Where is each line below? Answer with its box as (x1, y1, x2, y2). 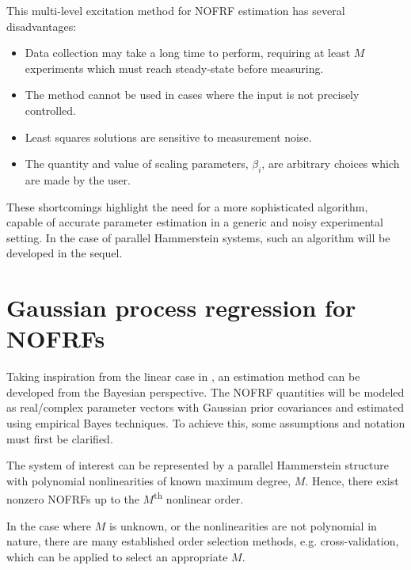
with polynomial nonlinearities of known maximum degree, (6, 472, 291, 488)
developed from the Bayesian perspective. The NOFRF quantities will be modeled (6, 383, 405, 400)
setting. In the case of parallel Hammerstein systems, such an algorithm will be (6, 229, 390, 245)
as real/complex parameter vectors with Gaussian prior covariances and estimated (6, 399, 405, 416)
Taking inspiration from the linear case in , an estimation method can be (6, 368, 360, 385)
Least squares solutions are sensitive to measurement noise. (25, 128, 312, 145)
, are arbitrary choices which (261, 155, 400, 172)
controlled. (25, 101, 77, 118)
